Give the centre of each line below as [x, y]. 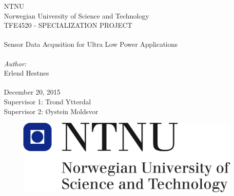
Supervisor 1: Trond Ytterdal [48, 101]
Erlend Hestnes [27, 73]
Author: [15, 63]
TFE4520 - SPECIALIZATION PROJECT [68, 25]
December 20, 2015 [32, 92]
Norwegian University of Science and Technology [77, 15]
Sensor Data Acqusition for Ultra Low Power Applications [91, 44]
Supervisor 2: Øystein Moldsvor [51, 111]
